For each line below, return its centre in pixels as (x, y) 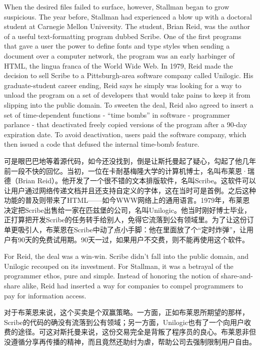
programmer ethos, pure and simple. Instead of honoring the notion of (111, 276)
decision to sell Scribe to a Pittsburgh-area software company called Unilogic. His (129, 75)
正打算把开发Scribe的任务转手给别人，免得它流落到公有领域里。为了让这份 (125, 220)
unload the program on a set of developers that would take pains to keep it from (127, 95)
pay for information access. (45, 295)
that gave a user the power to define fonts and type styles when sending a (117, 46)
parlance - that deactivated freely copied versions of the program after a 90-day (126, 124)
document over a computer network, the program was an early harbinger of (119, 55)
